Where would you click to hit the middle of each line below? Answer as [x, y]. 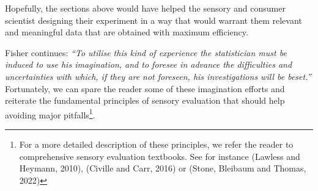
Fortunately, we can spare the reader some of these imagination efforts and [145, 88]
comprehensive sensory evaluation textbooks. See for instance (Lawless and [160, 156]
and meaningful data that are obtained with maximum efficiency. [127, 32]
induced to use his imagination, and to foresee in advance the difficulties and [149, 64]
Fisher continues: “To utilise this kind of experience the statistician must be [146, 52]
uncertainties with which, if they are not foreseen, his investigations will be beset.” [158, 76]
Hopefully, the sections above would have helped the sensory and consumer [145, 8]
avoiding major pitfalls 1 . [50, 114]
